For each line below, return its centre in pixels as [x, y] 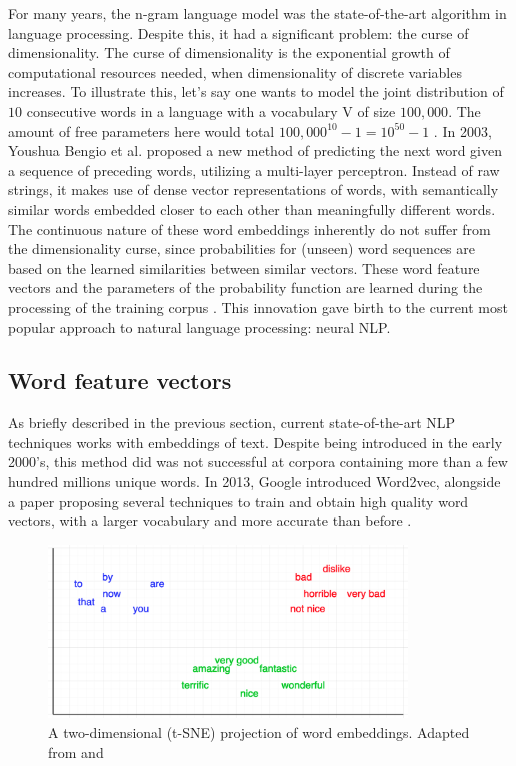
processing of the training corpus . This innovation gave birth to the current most [258, 306]
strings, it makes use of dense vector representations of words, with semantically [253, 189]
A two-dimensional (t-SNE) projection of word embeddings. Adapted [259, 731]
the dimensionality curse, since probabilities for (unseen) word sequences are [241, 248]
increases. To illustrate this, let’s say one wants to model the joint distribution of [256, 91]
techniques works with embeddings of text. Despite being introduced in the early [255, 441]
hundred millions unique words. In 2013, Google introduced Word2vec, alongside [254, 481]
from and [76, 751]
